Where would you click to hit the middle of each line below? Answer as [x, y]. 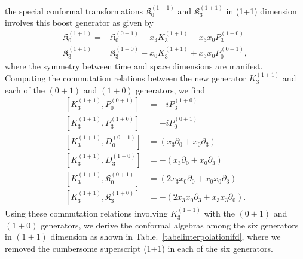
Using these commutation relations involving [86, 213]
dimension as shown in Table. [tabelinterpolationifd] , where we [166, 237]
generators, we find [170, 89]
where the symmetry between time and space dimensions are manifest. [134, 65]
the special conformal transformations [74, 10]
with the [219, 213]
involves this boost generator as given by [79, 22]
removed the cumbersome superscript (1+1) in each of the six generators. [139, 248]
